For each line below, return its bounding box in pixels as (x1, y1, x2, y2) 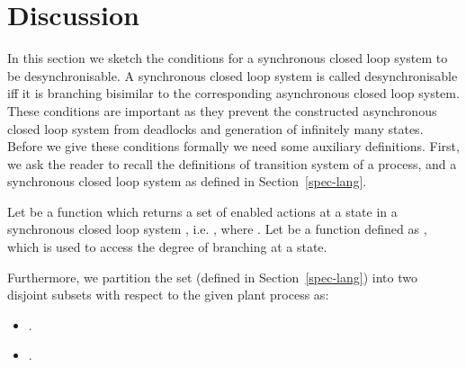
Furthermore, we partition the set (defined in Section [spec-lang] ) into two (7, 267, 417, 286)
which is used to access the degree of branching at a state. (7, 237, 327, 256)
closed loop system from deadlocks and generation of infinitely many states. (7, 119, 424, 138)
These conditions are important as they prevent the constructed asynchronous (7, 101, 437, 120)
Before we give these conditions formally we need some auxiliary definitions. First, (7, 137, 460, 156)
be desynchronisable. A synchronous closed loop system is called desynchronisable (7, 66, 458, 85)
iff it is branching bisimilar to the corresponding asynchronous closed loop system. (7, 84, 460, 103)
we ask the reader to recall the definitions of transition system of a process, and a (7, 154, 457, 173)
